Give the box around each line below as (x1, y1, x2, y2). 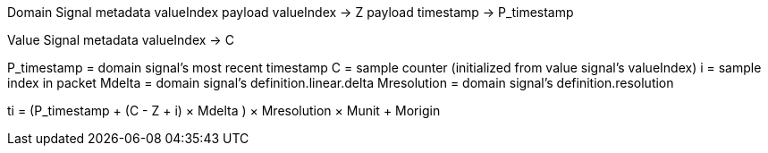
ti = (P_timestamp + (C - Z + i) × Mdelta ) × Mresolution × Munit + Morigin (7, 103, 441, 118)
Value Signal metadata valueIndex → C (7, 32, 234, 47)
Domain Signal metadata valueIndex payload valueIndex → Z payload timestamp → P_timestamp (7, 4, 574, 20)
